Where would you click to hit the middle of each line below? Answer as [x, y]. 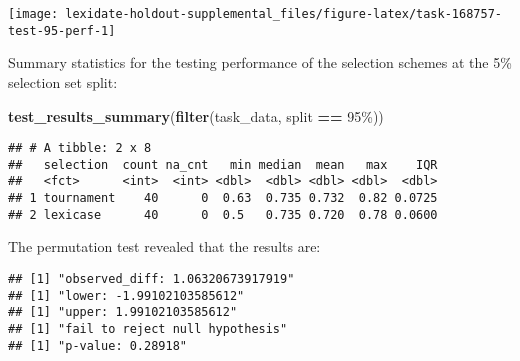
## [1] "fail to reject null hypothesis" [148, 328]
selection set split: [63, 81]
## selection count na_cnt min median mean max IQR [223, 164]
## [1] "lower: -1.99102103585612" [126, 295]
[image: [33, 14]
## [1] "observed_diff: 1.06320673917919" [151, 278]
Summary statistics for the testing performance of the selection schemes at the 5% [260, 62]
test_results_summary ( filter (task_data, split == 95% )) [196, 115]
